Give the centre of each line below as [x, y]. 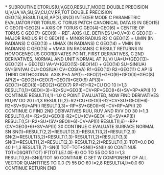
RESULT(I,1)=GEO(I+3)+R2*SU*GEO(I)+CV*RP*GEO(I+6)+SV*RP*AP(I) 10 [81, 90]
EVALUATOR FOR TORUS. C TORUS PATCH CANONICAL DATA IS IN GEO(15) [82, 22]
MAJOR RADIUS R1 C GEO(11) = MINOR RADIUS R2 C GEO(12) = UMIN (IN [79, 38]
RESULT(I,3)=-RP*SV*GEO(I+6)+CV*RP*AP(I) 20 [92, 106]
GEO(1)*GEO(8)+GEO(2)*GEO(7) [38, 85]
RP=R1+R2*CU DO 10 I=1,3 [100, 85]
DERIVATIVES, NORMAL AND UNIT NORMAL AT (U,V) [59, 59]
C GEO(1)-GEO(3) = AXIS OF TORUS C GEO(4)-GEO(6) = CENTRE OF [75, 28]
